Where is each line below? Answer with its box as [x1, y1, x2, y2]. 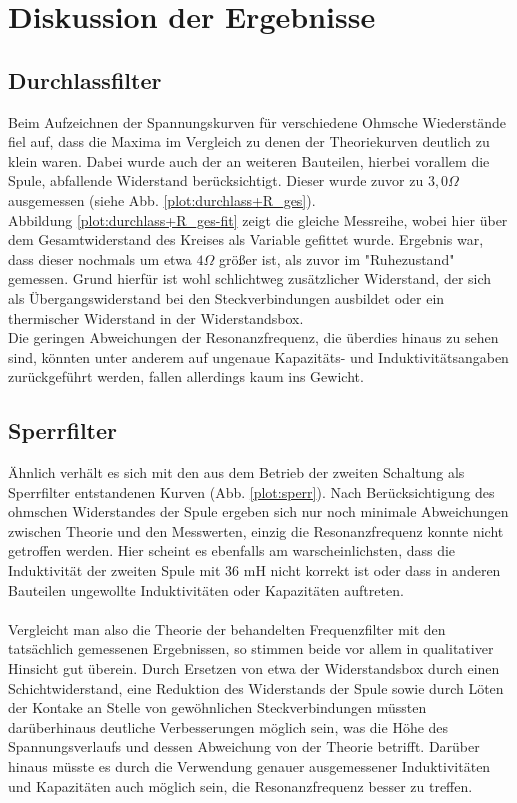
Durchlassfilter [8, 64, 162, 95]
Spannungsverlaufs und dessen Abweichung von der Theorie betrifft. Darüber [8, 736, 480, 757]
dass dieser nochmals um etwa [8, 248, 192, 269]
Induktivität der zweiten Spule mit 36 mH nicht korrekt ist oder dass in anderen [8, 560, 501, 581]
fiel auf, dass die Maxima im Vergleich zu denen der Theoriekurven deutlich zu [8, 131, 490, 152]
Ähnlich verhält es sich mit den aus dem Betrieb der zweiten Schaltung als [8, 462, 465, 483]
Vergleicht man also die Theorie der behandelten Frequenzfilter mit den [8, 618, 446, 639]
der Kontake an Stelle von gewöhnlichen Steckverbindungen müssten [8, 697, 427, 718]
